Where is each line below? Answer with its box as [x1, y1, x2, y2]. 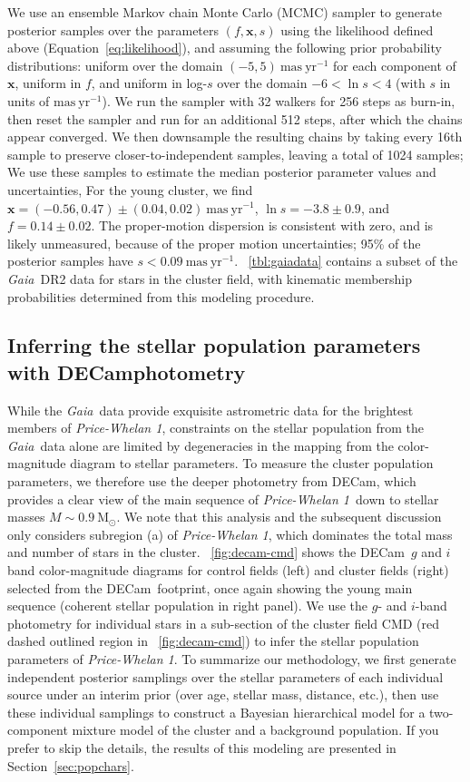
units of [7, 91, 50, 110]
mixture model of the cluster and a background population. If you [72, 720, 439, 739]
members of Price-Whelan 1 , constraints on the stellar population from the [7, 418, 424, 437]
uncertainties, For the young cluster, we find [7, 180, 253, 199]
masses [7, 507, 45, 526]
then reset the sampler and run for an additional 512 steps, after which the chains [7, 109, 463, 128]
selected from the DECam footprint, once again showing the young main [7, 578, 413, 597]
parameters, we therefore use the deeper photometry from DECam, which [7, 472, 416, 491]
